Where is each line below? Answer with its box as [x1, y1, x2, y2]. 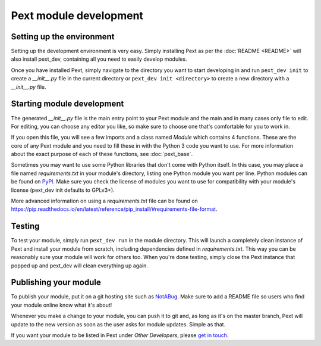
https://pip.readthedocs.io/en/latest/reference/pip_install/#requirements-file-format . [11, 205, 218, 213]
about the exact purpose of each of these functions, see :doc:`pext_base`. [11, 151, 193, 158]
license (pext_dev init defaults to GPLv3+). [11, 186, 115, 194]
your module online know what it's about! [11, 301, 112, 308]
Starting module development [11, 99, 124, 109]
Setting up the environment [11, 32, 115, 42]
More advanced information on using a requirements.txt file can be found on [11, 197, 199, 205]
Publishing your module [11, 278, 101, 288]
